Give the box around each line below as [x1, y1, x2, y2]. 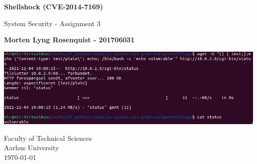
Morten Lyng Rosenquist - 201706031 [4, 34, 135, 45]
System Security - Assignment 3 [4, 18, 101, 28]
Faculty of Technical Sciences [4, 132, 92, 143]
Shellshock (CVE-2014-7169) [4, 1, 103, 11]
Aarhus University [4, 142, 59, 153]
